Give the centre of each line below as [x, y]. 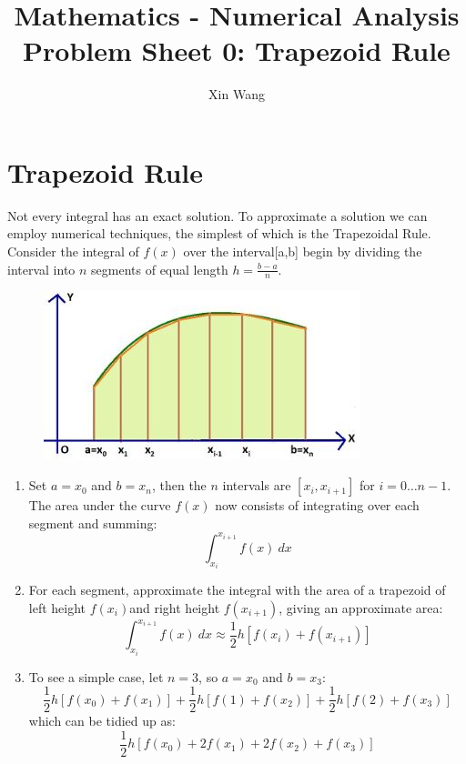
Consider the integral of [73, 251]
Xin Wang [237, 94]
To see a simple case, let [96, 676]
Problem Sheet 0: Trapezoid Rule [237, 50]
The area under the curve [100, 505]
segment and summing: [93, 523]
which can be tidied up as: [102, 721]
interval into [41, 269]
